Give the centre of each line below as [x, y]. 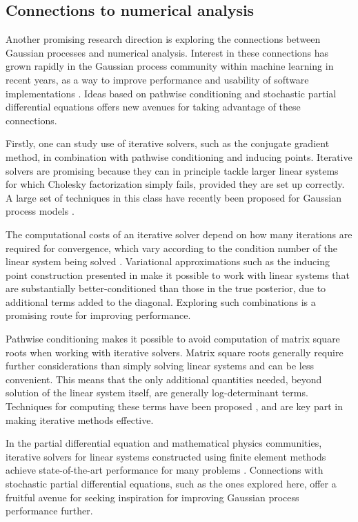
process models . [40, 211]
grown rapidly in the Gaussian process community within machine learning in [170, 66]
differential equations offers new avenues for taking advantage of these [153, 107]
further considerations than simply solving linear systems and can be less [160, 366]
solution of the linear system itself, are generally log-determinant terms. [157, 393]
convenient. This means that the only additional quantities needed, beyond [164, 379]
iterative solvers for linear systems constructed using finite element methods [166, 456]
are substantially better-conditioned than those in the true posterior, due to [166, 288]
